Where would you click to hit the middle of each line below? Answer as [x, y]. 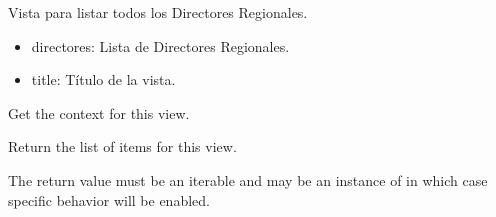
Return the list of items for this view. [122, 146]
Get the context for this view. [99, 112]
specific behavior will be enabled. [109, 199]
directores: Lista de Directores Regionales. [160, 45]
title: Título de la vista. [103, 79]
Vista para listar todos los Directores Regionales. [158, 12]
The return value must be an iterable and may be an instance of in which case [248, 179]
